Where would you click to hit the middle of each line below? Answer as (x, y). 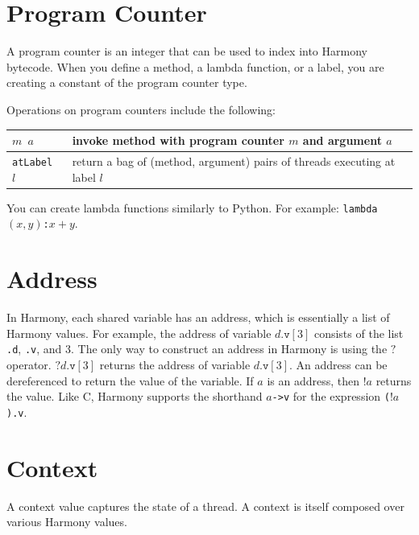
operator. (29, 364)
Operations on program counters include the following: (141, 109)
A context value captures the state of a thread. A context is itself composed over (205, 506)
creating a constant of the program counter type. (127, 82)
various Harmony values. (67, 522)
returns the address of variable (175, 364)
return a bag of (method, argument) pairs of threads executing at (234, 160)
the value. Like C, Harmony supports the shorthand (135, 396)
